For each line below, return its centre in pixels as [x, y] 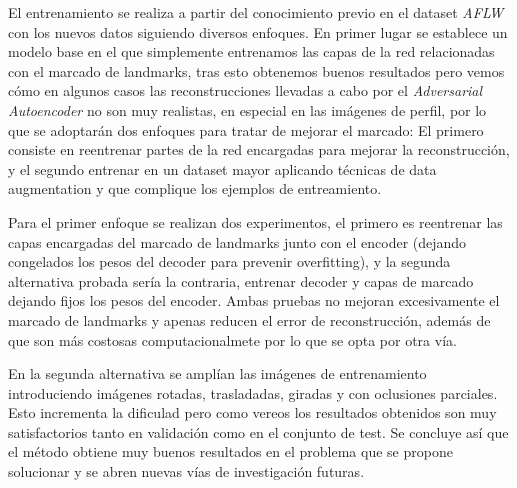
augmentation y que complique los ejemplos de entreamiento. [195, 188]
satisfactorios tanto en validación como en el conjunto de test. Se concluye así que [258, 431]
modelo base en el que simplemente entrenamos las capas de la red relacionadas [251, 51]
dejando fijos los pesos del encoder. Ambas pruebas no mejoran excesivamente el [254, 300]
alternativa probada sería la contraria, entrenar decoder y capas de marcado [241, 280]
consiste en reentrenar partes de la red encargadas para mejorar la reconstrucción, [259, 149]
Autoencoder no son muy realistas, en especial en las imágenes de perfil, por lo [247, 109]
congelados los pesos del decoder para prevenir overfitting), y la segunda [229, 261]
